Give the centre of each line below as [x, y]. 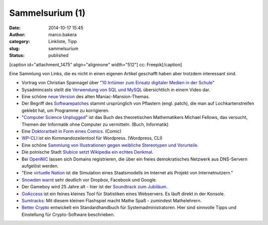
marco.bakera [63, 34]
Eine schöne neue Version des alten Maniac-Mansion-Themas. [86, 97]
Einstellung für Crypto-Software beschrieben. [68, 214]
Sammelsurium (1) [47, 13]
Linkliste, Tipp [63, 42]
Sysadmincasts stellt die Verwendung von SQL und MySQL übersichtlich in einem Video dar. [116, 90]
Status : [17, 56]
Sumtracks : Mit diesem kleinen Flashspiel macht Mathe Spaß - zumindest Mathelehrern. [112, 200]
